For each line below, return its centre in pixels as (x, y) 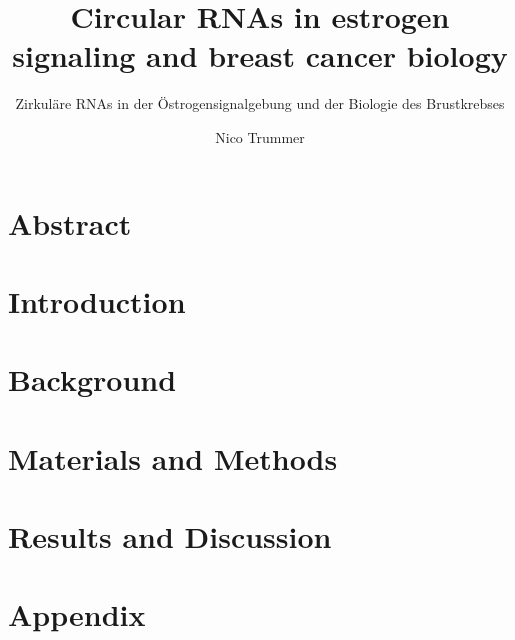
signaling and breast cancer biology (260, 55)
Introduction (97, 300)
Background (92, 379)
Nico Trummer (260, 136)
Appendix (77, 614)
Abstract (70, 222)
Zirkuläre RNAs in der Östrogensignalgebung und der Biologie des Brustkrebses (260, 103)
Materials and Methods (173, 457)
